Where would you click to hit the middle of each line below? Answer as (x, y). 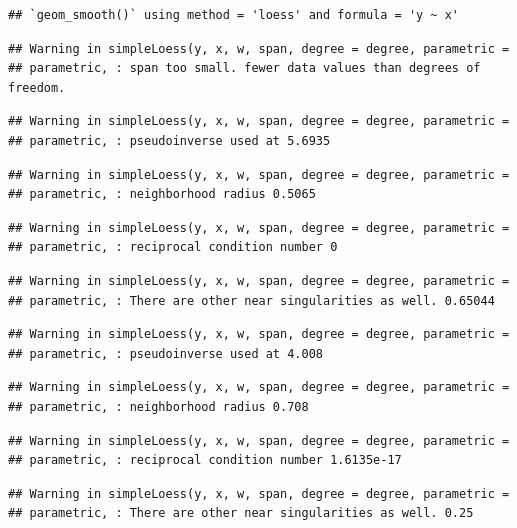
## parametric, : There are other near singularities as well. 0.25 (241, 513)
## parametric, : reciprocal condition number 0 (173, 247)
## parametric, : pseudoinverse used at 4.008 (165, 353)
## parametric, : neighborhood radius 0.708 (158, 406)
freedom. (37, 87)
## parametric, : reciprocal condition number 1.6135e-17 (205, 460)
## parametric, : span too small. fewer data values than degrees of (244, 68)
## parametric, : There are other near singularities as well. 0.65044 (251, 300)
